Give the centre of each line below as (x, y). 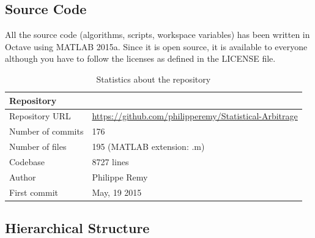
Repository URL (40, 116)
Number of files (38, 147)
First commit (34, 192)
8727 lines (110, 161)
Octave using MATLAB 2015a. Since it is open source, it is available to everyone (156, 46)
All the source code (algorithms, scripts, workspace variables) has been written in (157, 35)
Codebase (27, 161)
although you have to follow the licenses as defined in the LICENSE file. (140, 58)
